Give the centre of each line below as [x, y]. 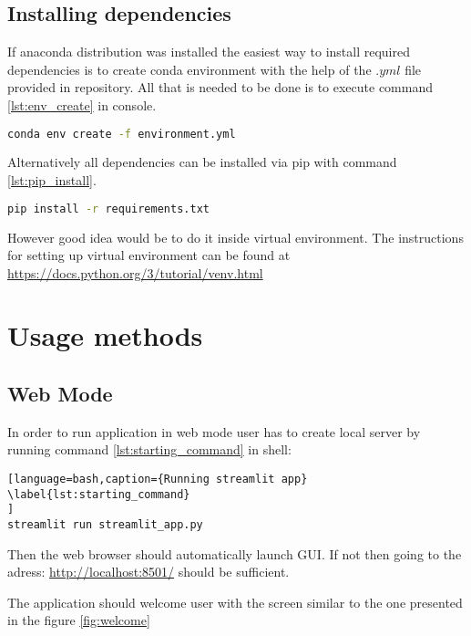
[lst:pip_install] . [52, 180]
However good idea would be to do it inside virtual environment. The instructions [235, 237]
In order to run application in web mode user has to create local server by [214, 431]
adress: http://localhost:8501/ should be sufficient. [148, 572]
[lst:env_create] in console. [82, 104]
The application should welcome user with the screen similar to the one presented [235, 602]
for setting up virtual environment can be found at [149, 255]
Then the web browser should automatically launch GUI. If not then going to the [235, 553]
